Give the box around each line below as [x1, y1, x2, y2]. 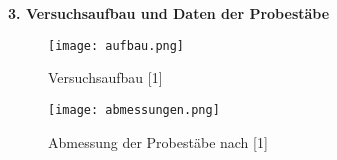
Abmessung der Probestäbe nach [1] [48, 131, 268, 152]
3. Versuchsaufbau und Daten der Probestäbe [8, 3, 330, 23]
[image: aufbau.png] [48, 38, 185, 53]
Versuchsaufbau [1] [48, 67, 163, 88]
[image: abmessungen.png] [48, 102, 220, 117]
